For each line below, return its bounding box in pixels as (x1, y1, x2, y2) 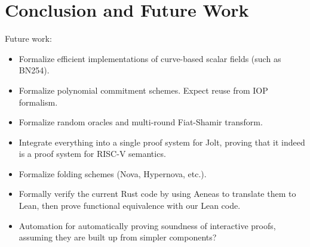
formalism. (19, 95, 58, 108)
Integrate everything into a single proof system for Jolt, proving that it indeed (19, 135, 305, 148)
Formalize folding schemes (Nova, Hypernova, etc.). (19, 167, 207, 180)
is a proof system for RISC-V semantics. (19, 147, 166, 160)
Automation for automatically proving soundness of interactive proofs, (19, 219, 276, 231)
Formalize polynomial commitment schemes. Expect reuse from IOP (19, 84, 268, 96)
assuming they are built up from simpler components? (19, 231, 217, 243)
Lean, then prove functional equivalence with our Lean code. (19, 199, 241, 212)
